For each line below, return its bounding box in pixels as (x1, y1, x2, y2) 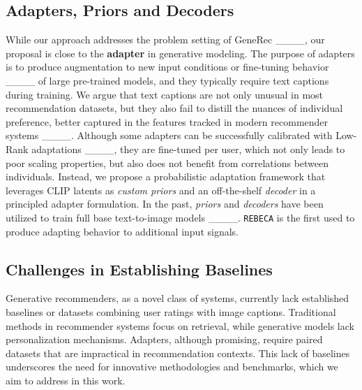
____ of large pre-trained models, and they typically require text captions (6, 73, 329, 87)
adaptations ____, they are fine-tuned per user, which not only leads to (31, 141, 345, 156)
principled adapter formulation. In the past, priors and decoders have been (6, 196, 324, 211)
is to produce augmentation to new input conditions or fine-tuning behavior (6, 59, 329, 74)
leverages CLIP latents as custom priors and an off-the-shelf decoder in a (6, 182, 316, 197)
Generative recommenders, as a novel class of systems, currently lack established (6, 291, 349, 305)
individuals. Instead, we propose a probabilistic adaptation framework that (6, 169, 326, 184)
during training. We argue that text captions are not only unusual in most (6, 87, 324, 101)
